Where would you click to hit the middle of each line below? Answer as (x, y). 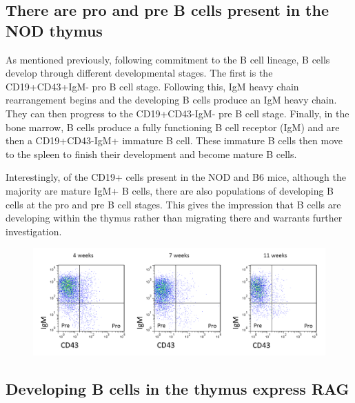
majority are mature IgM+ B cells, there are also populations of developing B (170, 190)
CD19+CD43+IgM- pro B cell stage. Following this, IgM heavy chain (152, 86)
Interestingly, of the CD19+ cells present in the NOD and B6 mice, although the (176, 177)
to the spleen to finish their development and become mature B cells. (151, 154)
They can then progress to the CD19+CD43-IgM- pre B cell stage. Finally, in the (177, 113)
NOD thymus (54, 30)
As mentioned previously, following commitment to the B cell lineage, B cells (168, 59)
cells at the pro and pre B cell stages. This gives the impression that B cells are (173, 204)
